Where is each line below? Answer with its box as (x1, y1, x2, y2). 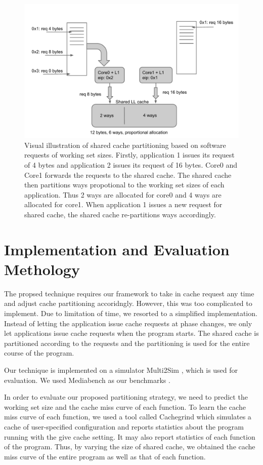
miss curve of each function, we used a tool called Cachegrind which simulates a (4, 411, 251, 422)
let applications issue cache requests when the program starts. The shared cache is (4, 328, 259, 338)
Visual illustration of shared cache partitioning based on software (24, 139, 226, 150)
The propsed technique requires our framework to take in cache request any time (4, 288, 254, 298)
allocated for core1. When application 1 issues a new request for (24, 199, 223, 210)
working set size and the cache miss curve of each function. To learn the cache (4, 401, 246, 412)
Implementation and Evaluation (4, 239, 230, 259)
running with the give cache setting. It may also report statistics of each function (4, 431, 255, 442)
